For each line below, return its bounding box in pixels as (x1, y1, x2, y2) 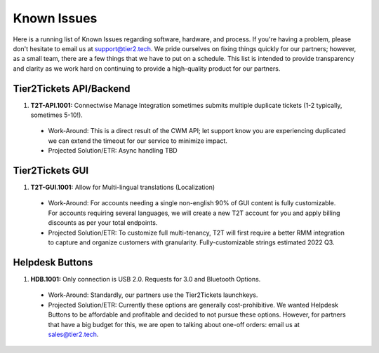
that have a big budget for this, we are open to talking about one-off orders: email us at (48, 320, 300, 328)
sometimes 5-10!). (30, 111, 84, 119)
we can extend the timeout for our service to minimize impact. (48, 137, 228, 145)
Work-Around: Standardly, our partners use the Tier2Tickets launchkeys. (48, 291, 258, 299)
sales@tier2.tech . (48, 330, 99, 338)
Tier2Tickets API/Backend (13, 83, 131, 95)
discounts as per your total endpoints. (48, 219, 158, 227)
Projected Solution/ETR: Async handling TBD (48, 146, 178, 155)
